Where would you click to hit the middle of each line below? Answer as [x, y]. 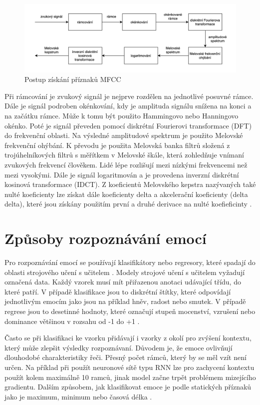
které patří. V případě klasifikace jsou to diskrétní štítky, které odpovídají [118, 291]
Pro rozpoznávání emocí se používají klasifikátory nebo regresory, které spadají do [130, 262]
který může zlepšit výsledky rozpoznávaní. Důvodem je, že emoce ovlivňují [119, 347]
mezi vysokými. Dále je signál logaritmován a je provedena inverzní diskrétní [122, 174]
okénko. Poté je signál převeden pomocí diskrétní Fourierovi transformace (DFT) [128, 125]
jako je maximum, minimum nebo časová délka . [78, 396]
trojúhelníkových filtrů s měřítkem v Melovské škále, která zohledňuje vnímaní [124, 155]
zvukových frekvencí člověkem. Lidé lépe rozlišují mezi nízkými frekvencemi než [126, 164]
